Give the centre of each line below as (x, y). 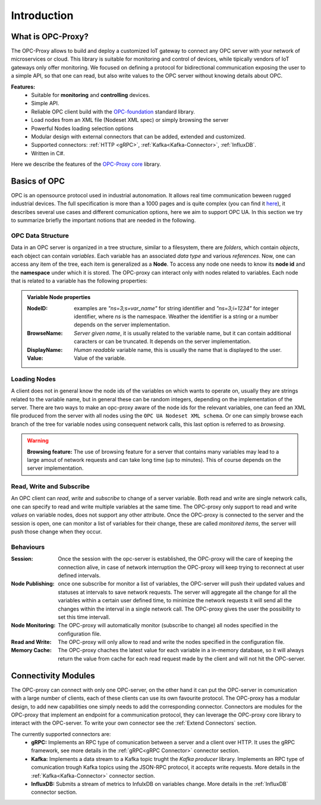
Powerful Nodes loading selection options (82, 128)
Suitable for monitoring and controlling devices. (91, 95)
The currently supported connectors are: (61, 734)
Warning (38, 441)
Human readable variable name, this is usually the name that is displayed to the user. (178, 350)
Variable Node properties (59, 297)
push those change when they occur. (56, 532)
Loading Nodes (33, 379)
